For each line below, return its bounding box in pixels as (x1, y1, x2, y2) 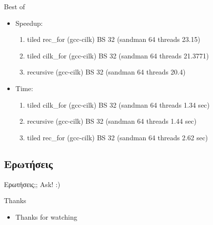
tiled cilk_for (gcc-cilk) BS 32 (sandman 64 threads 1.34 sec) (27, 99, 210, 110)
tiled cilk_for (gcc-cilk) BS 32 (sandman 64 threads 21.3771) (27, 50, 209, 60)
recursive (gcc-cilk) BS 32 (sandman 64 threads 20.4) (27, 67, 186, 77)
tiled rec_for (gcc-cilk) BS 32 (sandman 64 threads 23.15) (27, 34, 200, 44)
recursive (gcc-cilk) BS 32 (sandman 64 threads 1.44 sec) (27, 116, 197, 126)
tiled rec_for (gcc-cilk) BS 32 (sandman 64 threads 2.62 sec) (27, 132, 208, 142)
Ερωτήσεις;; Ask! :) (4, 179, 61, 189)
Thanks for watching (15, 211, 77, 222)
